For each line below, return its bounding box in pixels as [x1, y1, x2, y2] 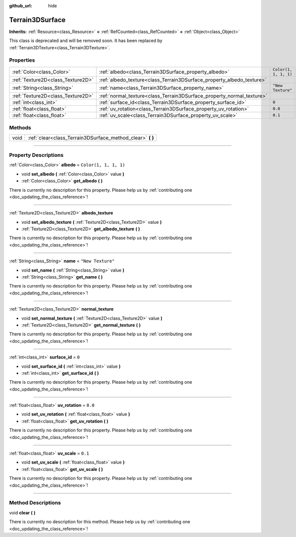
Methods [9, 124, 32, 131]
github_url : [9, 3, 32, 8]
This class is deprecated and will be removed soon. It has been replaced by [9, 37, 163, 44]
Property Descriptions [9, 151, 64, 158]
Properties [9, 57, 36, 64]
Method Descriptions [9, 500, 61, 506]
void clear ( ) [9, 509, 36, 515]
